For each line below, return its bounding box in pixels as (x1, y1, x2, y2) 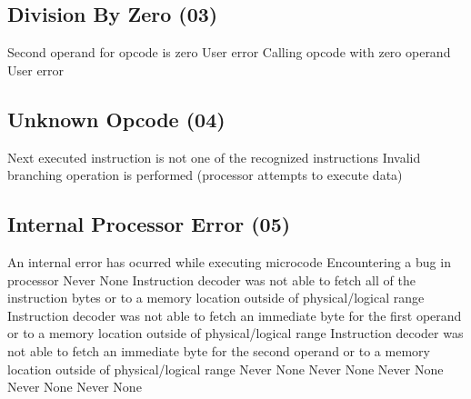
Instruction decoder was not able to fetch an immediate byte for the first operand (7, 305, 462, 324)
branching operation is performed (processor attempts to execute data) (7, 165, 403, 185)
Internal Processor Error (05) (7, 210, 291, 238)
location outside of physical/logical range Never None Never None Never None (7, 359, 444, 378)
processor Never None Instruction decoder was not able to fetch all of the (7, 270, 416, 289)
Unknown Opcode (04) (7, 105, 225, 133)
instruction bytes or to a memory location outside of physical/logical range (7, 288, 425, 307)
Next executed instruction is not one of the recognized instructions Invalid (7, 147, 421, 166)
